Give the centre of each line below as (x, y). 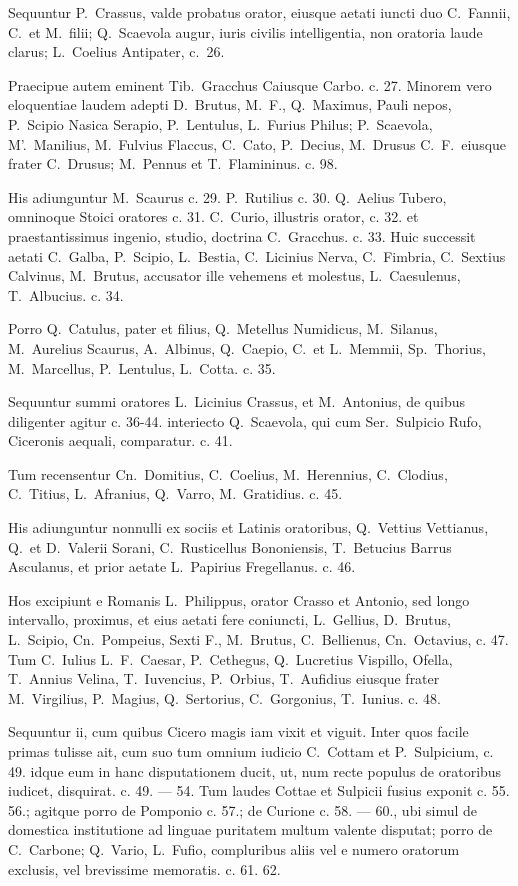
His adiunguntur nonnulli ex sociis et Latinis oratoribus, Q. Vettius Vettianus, (248, 527)
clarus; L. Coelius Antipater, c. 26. (116, 51)
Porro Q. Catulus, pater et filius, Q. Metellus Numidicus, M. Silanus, (223, 328)
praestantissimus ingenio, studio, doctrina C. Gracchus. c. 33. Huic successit (242, 235)
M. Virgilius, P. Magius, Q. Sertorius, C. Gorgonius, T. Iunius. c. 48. (224, 697)
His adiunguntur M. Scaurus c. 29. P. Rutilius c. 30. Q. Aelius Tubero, (227, 196)
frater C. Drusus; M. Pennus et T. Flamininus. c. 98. (173, 163)
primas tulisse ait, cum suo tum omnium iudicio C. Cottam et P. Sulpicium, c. (251, 751)
